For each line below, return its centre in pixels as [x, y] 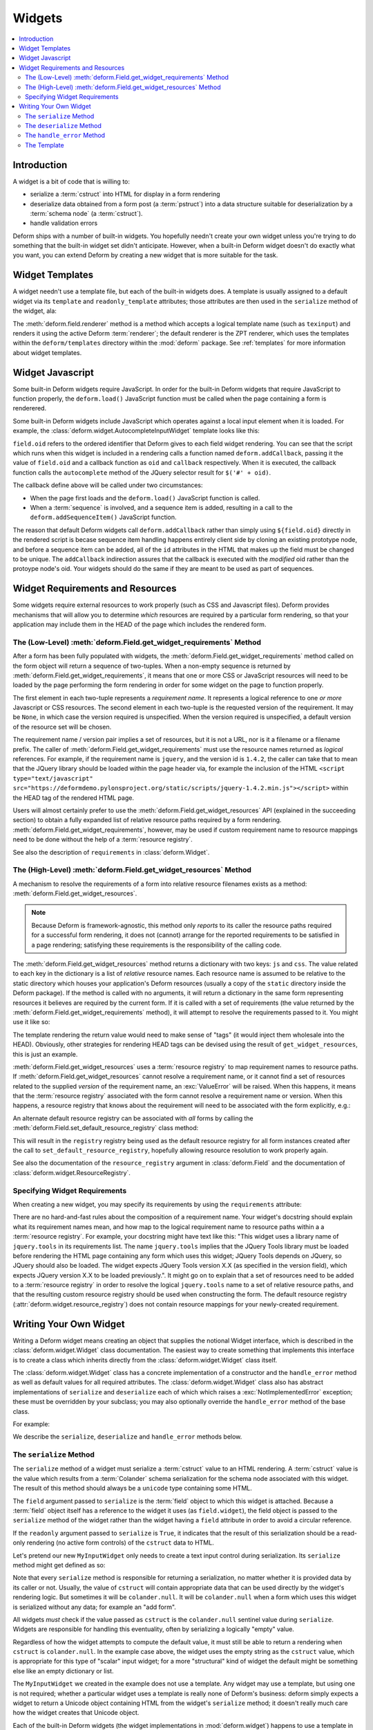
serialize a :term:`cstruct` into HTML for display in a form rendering [125, 194]
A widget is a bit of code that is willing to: [71, 181]
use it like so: [31, 1022]
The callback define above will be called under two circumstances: [108, 485]
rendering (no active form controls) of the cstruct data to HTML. [120, 1542]
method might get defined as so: [59, 1565]
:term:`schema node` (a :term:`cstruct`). [86, 213]
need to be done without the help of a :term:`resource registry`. [103, 839]
